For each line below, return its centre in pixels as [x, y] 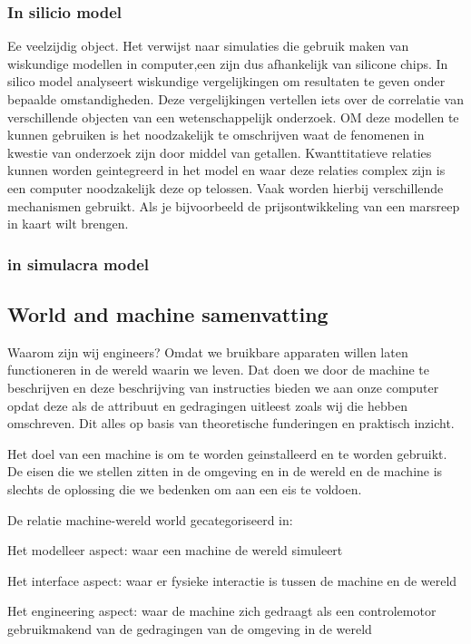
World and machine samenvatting [168, 313]
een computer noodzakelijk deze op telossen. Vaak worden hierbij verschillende [226, 187]
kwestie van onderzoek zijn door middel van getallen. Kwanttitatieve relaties [220, 152]
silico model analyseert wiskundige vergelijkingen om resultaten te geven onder [226, 81]
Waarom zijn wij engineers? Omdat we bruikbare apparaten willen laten [208, 351]
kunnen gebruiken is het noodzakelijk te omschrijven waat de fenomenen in [216, 135]
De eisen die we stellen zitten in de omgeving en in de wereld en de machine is [225, 471]
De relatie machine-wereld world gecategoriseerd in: [150, 519]
